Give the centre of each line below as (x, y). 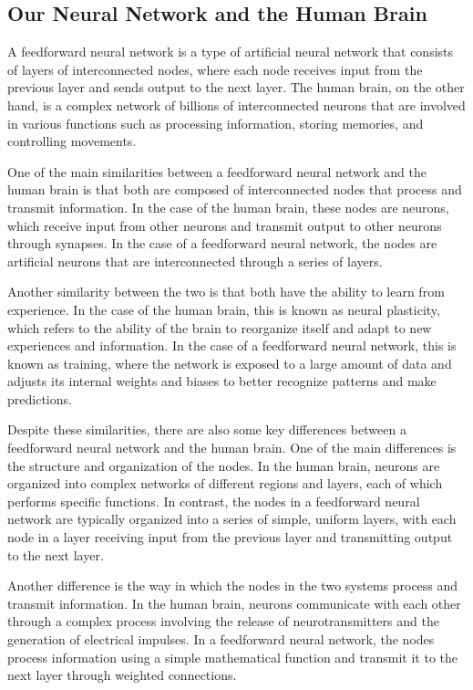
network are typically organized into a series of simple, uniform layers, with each (232, 519)
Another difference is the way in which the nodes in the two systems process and (233, 585)
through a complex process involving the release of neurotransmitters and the (223, 621)
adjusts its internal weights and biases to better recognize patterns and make (222, 381)
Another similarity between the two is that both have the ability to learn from (226, 292)
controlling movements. (72, 141)
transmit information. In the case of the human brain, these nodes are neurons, (228, 207)
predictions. (40, 398)
